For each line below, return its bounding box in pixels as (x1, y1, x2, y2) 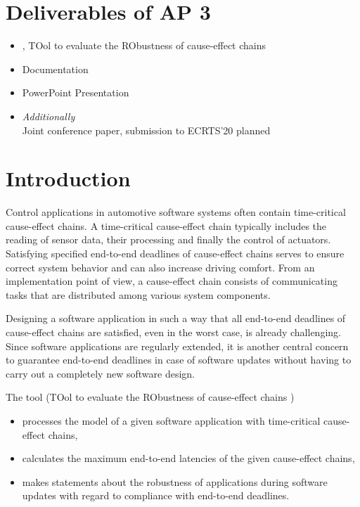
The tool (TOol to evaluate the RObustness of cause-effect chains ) (6, 390, 295, 404)
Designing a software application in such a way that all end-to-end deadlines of (6, 311, 346, 326)
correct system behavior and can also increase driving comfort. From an (6, 259, 315, 274)
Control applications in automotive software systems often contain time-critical (6, 205, 346, 219)
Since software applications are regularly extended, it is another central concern (6, 338, 349, 353)
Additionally (22, 108, 75, 123)
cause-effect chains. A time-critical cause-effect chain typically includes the (6, 218, 327, 233)
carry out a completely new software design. (6, 366, 195, 380)
